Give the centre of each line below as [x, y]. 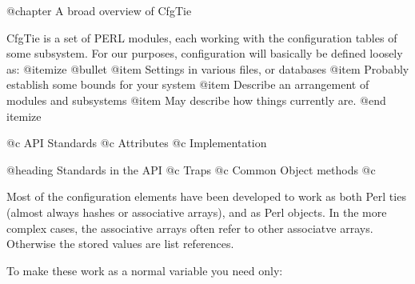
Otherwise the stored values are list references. [120, 244]
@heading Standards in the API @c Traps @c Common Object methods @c [191, 169]
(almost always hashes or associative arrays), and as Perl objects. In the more [197, 212]
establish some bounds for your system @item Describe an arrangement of [188, 84]
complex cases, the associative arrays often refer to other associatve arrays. [190, 228]
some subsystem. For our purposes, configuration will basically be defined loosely [205, 53]
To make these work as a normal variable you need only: [145, 270]
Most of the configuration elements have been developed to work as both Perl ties [206, 196]
